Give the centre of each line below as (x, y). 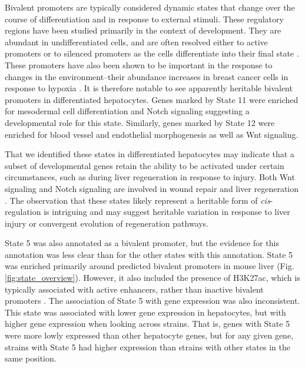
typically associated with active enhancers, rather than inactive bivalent (134, 289)
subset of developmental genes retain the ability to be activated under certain (145, 165)
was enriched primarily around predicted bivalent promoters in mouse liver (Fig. (150, 266)
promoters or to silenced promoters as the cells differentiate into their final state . (152, 53)
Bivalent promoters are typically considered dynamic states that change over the (150, 7)
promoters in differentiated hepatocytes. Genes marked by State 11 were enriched (152, 99)
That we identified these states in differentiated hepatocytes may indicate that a (150, 154)
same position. (31, 358)
